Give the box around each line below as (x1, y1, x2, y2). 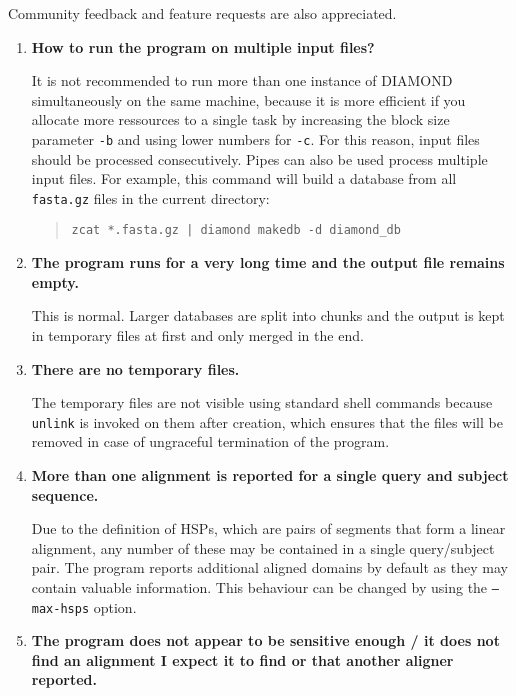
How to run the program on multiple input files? (31, 36, 375, 57)
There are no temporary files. (31, 358, 240, 379)
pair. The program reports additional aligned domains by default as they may (31, 557, 508, 578)
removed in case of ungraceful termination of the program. (31, 431, 390, 452)
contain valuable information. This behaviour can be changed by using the (31, 576, 488, 597)
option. (93, 596, 137, 617)
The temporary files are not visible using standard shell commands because (31, 392, 493, 413)
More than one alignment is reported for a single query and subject (31, 464, 509, 485)
